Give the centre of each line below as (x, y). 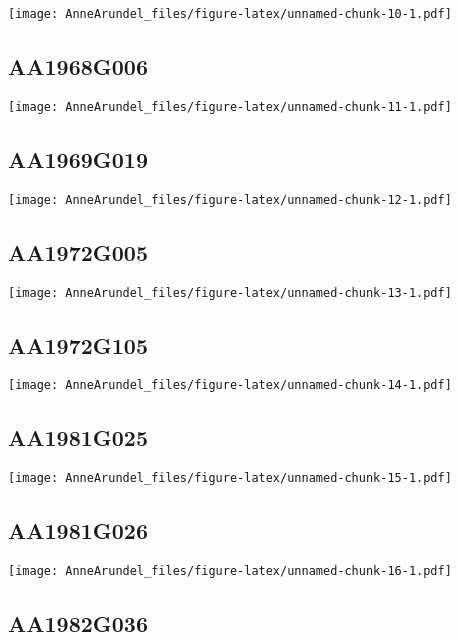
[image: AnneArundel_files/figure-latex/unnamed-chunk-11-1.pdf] (230, 106)
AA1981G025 (78, 437)
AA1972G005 (78, 251)
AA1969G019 (78, 158)
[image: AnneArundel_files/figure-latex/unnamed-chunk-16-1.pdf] (230, 571)
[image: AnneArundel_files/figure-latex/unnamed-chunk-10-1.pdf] (230, 14)
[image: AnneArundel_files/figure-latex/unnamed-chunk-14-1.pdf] (230, 385)
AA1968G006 (78, 66)
